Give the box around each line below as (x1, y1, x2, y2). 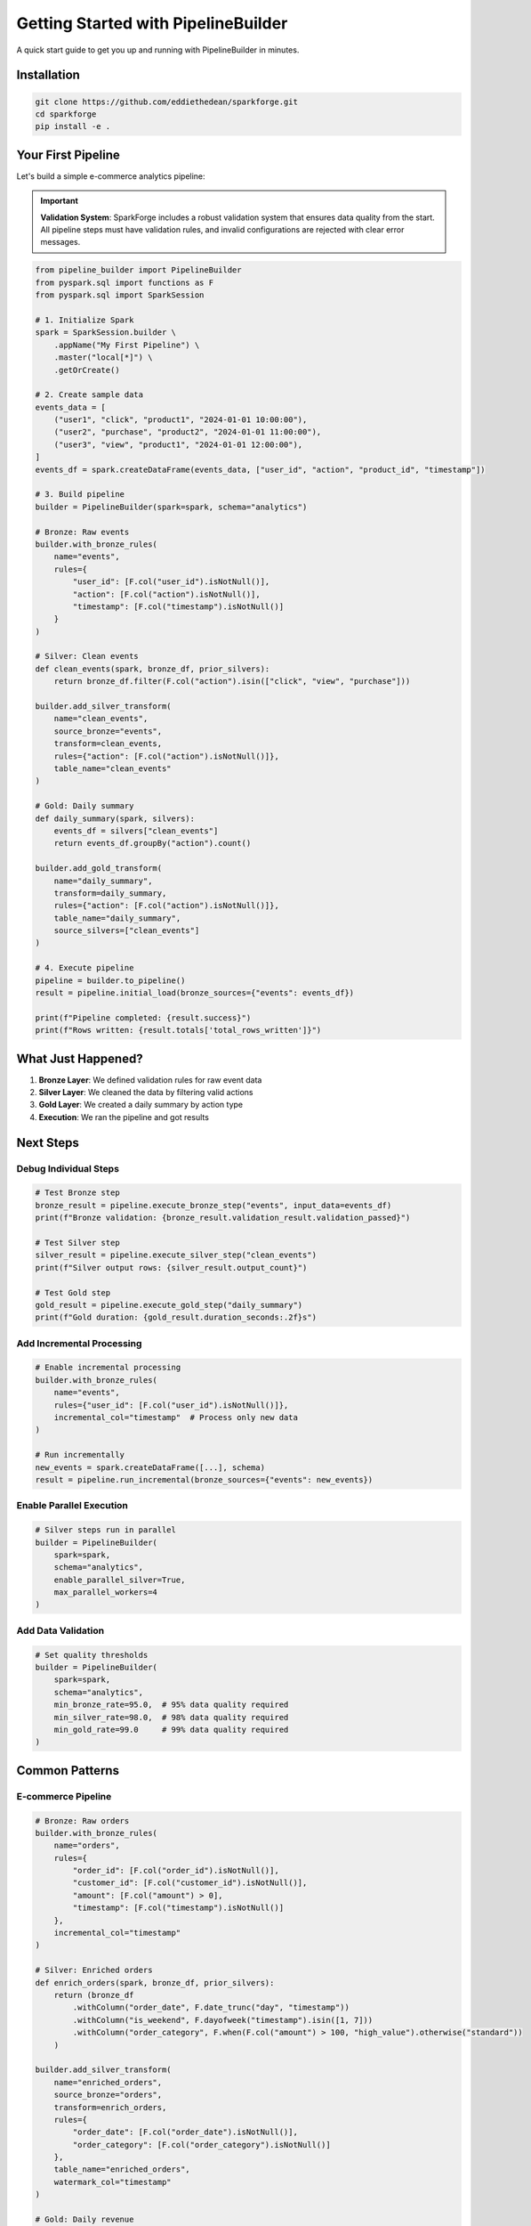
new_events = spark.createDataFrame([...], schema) (35, 1462, 266, 1473)
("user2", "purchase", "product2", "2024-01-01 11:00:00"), (53, 427, 322, 437)
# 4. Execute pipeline (35, 963, 134, 973)
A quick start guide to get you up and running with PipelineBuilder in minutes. (16, 45, 300, 55)
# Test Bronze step (35, 1188, 120, 1198)
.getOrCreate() (53, 365, 120, 375)
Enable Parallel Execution (16, 1499, 129, 1512)
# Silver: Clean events (35, 651, 140, 662)
